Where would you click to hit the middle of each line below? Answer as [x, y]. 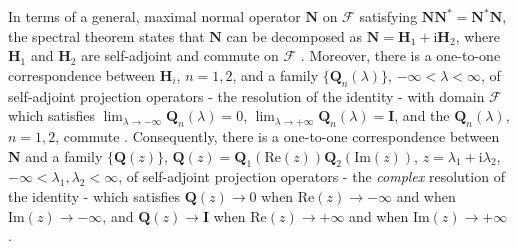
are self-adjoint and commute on [180, 55]
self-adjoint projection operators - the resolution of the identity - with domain [246, 95]
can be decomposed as [294, 35]
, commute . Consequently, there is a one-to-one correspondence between [277, 135]
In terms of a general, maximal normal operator [154, 16]
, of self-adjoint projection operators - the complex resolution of [311, 176]
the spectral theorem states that [106, 35]
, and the [422, 115]
